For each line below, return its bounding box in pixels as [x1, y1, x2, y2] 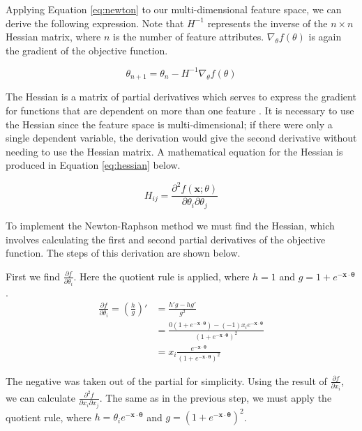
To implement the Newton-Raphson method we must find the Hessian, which [6, 218, 335, 232]
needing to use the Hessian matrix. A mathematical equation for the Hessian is [6, 144, 343, 158]
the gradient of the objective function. [6, 43, 168, 57]
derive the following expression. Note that [6, 15, 184, 30]
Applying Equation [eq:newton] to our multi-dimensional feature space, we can [6, 2, 342, 16]
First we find [6, 269, 61, 283]
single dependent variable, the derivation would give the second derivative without [6, 130, 357, 145]
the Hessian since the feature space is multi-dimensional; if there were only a [6, 116, 333, 131]
